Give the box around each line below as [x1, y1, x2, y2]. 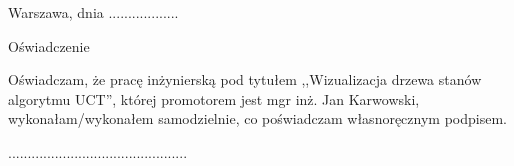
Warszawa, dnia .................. [8, 2, 179, 22]
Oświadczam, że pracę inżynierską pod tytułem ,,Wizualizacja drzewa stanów [8, 69, 482, 90]
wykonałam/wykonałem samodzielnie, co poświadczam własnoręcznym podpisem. [8, 108, 507, 129]
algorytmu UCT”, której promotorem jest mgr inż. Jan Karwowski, [8, 88, 420, 109]
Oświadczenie [8, 35, 90, 56]
